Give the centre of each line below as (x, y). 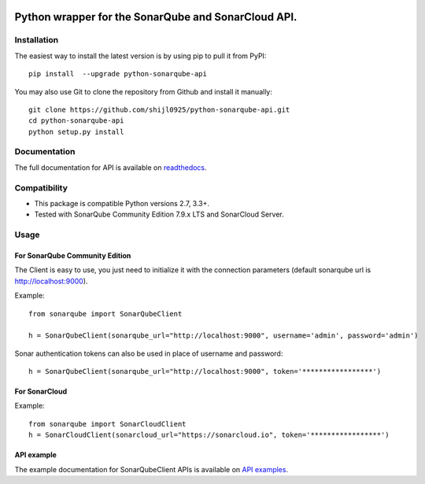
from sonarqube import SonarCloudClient (107, 424)
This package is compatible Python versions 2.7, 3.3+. (122, 203)
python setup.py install (76, 131)
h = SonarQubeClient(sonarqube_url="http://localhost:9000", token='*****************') (205, 371)
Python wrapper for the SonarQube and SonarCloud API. (156, 17)
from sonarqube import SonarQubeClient (105, 314)
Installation (37, 40)
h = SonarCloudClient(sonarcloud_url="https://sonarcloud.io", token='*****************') (209, 435)
